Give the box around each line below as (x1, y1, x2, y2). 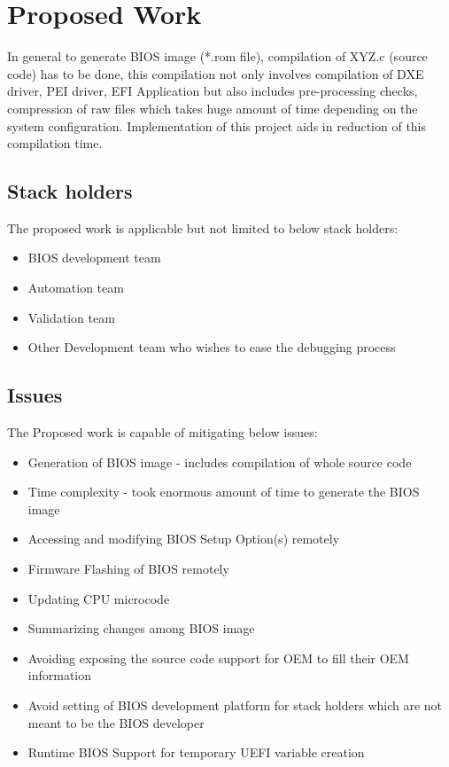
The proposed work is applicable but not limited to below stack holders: (7, 218, 399, 237)
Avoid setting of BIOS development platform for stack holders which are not (27, 696, 443, 714)
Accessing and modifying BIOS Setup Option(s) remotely (27, 529, 340, 548)
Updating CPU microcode (27, 589, 170, 607)
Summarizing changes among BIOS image (27, 619, 255, 638)
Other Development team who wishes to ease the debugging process (27, 338, 396, 356)
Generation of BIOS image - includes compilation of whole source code (27, 452, 412, 471)
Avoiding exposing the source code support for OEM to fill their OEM (27, 648, 409, 667)
